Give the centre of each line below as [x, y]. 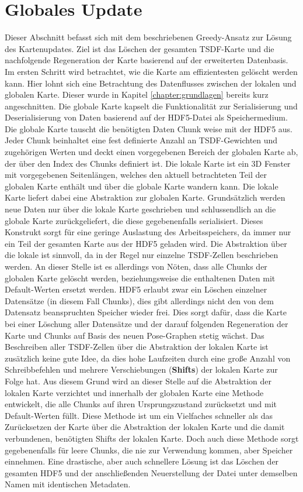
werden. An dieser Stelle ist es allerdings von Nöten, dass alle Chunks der [136, 266]
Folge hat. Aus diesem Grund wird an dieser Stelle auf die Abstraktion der [138, 381]
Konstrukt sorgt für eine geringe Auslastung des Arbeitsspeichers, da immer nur [148, 232]
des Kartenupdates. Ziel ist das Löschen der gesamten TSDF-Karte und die [140, 48]
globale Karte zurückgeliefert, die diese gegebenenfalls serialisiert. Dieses [134, 220]
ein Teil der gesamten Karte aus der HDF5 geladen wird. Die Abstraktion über [146, 243]
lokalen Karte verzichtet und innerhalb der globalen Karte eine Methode [134, 392]
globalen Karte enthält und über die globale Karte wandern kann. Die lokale [142, 186]
